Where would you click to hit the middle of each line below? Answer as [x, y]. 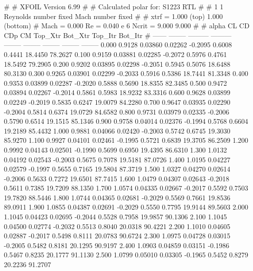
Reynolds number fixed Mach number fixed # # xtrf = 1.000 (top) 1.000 [114, 16]
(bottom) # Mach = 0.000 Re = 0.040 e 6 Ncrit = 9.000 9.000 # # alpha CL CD [127, 26]
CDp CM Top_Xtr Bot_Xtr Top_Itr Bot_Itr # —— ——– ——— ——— [118, 35]
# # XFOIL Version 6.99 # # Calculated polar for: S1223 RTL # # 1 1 [114, 6]
